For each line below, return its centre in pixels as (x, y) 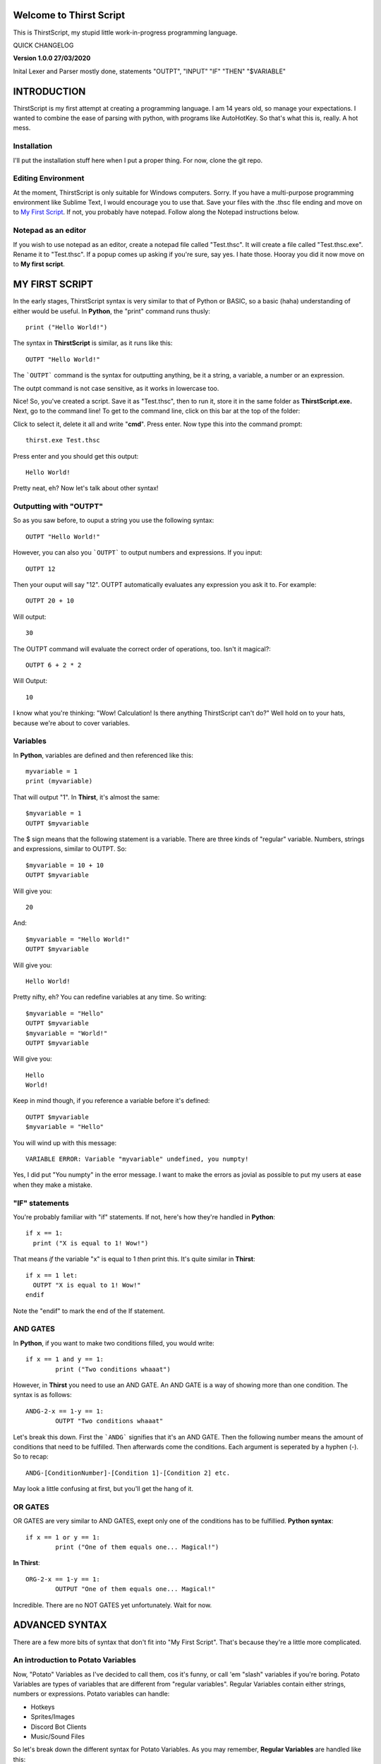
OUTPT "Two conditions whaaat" (109, 1421)
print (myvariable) (59, 781)
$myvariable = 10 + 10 (65, 865)
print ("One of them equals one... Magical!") (137, 1547)
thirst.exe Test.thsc (63, 440)
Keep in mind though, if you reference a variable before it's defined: (111, 1101)
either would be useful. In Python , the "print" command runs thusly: (112, 311)
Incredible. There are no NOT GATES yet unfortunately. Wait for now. (113, 1605)
